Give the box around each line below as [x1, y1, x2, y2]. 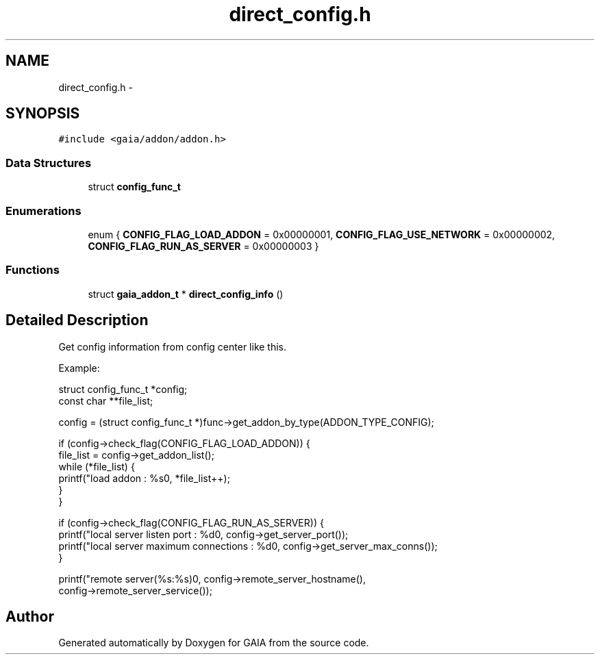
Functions [5, 263, 60, 277]
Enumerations [5, 203, 82, 218]
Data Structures [5, 155, 92, 170]
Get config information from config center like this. [58, 340, 287, 353]
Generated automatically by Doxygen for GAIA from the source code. [58, 637, 369, 649]
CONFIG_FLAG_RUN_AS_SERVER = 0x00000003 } [88, 240, 319, 252]
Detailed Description [5, 312, 149, 329]
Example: [58, 361, 100, 374]
